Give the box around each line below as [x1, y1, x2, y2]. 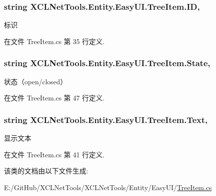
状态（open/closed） [4, 76, 67, 86]
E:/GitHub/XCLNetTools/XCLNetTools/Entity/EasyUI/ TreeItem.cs [4, 182, 212, 192]
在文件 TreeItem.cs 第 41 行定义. [4, 149, 105, 159]
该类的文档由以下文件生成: [4, 166, 88, 176]
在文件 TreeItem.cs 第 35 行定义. [4, 36, 105, 46]
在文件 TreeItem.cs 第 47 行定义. [4, 93, 105, 103]
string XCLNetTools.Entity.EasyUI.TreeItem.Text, [4, 113, 208, 125]
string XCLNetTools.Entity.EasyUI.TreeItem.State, [4, 57, 211, 69]
